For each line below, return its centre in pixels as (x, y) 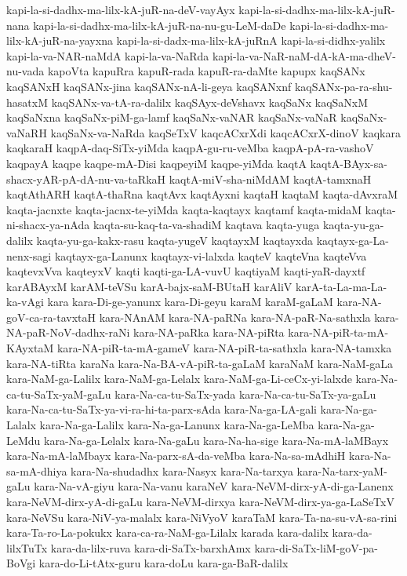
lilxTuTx (27, 547)
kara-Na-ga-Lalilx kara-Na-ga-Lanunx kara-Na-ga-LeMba (177, 425)
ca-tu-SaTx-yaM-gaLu (59, 394)
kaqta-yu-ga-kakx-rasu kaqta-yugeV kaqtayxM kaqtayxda (175, 240)
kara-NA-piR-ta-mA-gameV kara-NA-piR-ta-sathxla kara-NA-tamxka (224, 348)
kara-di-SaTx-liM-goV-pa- (316, 547)
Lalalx (21, 425)
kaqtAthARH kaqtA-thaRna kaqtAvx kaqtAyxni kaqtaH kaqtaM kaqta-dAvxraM (202, 194)
